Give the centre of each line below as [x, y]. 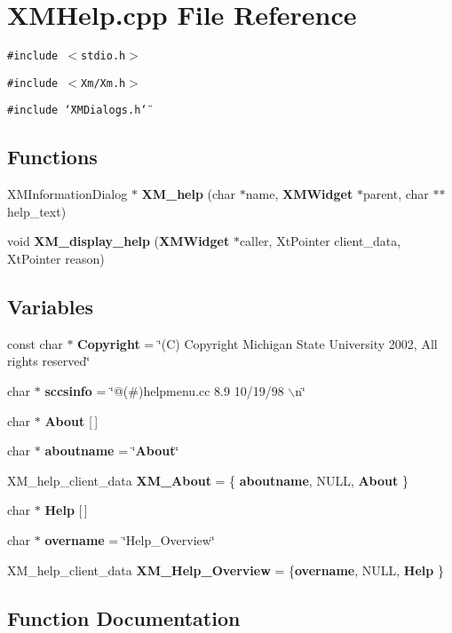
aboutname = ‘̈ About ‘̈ [112, 451]
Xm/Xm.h [103, 83]
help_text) [37, 211]
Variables [51, 307]
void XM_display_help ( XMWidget [119, 241]
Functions [52, 157]
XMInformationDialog [67, 194]
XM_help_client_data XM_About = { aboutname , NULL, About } [208, 480]
